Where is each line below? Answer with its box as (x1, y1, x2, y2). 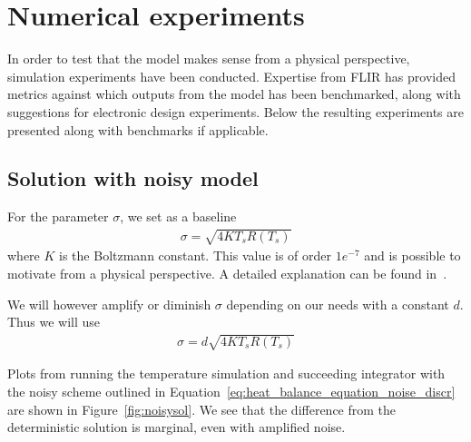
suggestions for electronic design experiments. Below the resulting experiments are (7, 102, 464, 121)
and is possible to (364, 246, 461, 265)
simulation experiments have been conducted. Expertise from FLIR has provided (7, 66, 456, 85)
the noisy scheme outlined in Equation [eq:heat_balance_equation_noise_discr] (7, 382, 456, 401)
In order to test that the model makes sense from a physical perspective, (7, 49, 410, 68)
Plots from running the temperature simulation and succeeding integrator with (7, 364, 446, 383)
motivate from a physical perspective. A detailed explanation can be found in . (7, 264, 447, 283)
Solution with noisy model (7, 164, 259, 192)
